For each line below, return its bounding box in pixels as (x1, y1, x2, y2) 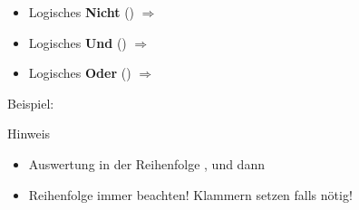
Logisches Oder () (28, 63, 131, 82)
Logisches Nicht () (28, 3, 135, 21)
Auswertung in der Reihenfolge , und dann (28, 154, 265, 173)
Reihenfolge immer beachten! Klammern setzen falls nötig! (28, 185, 353, 204)
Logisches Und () (28, 33, 127, 52)
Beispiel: (7, 93, 54, 112)
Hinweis (7, 124, 51, 143)
